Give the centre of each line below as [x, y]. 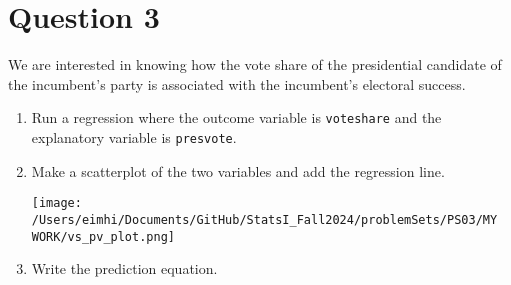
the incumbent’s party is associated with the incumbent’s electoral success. [237, 83]
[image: [56, 203]
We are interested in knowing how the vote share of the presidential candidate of [255, 64]
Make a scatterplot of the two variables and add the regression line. [238, 170]
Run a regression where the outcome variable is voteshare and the [236, 117]
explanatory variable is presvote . [134, 136]
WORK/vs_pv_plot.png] [103, 236]
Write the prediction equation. [124, 268]
